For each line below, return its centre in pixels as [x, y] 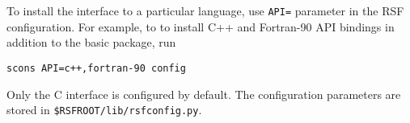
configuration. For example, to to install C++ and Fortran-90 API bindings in [201, 26]
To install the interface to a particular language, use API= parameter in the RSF [205, 10]
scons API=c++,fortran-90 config [96, 68]
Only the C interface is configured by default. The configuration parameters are [204, 94]
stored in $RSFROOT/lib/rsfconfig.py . [104, 110]
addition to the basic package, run [91, 42]
